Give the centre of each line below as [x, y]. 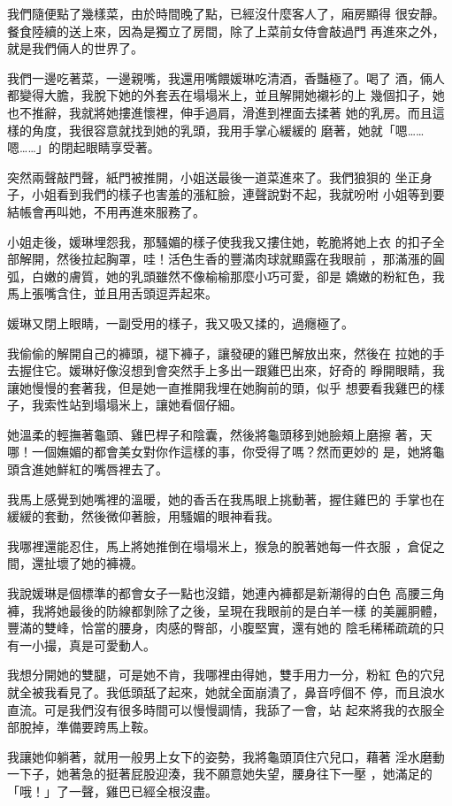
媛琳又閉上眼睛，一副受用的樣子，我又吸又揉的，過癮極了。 [180, 322]
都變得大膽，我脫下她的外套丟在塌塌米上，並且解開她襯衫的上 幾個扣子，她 [226, 95]
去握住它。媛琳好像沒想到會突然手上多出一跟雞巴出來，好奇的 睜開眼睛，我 [226, 370]
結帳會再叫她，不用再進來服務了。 [106, 211]
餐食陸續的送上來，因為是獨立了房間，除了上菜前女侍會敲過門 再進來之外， [226, 31]
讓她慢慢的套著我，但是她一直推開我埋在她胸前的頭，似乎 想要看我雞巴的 [220, 387]
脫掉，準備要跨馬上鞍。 [87, 727]
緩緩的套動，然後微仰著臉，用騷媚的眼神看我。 [143, 516]
